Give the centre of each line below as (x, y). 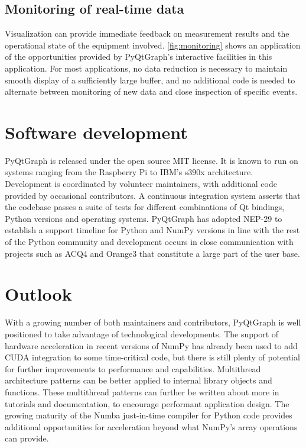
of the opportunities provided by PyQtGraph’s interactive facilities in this (139, 57)
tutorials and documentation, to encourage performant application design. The (147, 403)
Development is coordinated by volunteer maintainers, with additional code (141, 184)
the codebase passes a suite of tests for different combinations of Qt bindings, (145, 207)
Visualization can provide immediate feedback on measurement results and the (147, 33)
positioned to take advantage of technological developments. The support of (142, 333)
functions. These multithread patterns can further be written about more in (142, 391)
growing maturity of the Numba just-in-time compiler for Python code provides (149, 415)
